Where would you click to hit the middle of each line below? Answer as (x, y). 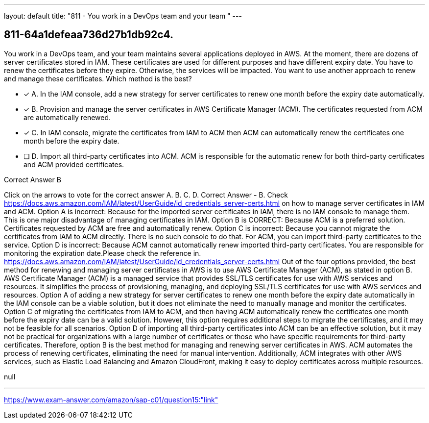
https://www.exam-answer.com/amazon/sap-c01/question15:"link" (111, 399)
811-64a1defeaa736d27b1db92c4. (89, 35)
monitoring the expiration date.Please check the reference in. (103, 253)
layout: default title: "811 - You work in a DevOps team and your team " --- (123, 16)
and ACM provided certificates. (74, 164)
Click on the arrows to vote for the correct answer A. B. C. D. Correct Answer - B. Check (146, 195)
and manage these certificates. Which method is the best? (98, 78)
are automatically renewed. (67, 117)
